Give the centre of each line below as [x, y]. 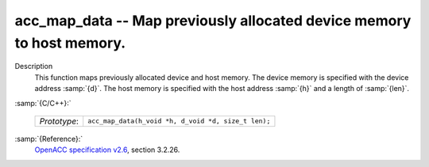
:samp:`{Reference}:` [49, 139]
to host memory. [70, 43]
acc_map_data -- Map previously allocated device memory [213, 21]
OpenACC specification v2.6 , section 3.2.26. [107, 150]
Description [34, 66]
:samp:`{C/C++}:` [43, 103]
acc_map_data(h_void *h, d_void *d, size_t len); [179, 121]
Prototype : [59, 121]
